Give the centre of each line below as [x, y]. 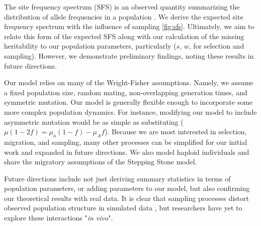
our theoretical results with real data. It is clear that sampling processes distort [126, 198]
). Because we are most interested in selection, [176, 132]
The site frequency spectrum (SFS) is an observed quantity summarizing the [122, 7]
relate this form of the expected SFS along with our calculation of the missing [124, 36]
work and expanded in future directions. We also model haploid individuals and [127, 152]
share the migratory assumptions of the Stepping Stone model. [101, 162]
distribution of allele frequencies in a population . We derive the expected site [124, 16]
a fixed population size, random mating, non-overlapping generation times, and [126, 92]
